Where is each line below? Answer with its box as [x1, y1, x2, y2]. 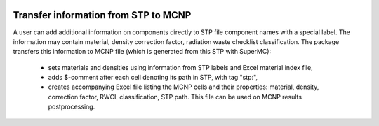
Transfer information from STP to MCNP [13, 9, 192, 21]
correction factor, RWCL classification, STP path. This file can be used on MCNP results [48, 92, 302, 101]
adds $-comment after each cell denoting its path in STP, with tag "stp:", [48, 73, 258, 82]
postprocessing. [48, 102, 95, 111]
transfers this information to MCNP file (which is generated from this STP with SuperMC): [13, 48, 272, 56]
